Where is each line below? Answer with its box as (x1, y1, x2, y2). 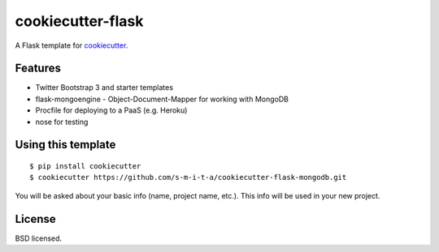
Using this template (15, 138, 116, 152)
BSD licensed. (15, 233, 63, 243)
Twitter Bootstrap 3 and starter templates (35, 83, 174, 92)
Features (15, 62, 61, 75)
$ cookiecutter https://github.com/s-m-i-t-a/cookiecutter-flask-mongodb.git (29, 173, 347, 182)
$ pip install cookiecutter (29, 162, 141, 171)
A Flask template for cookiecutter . (15, 41, 128, 50)
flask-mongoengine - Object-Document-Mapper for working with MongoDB (35, 94, 289, 104)
